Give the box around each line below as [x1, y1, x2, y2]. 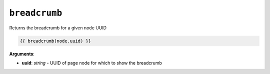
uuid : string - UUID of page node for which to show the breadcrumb [21, 60, 162, 66]
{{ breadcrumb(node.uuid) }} [19, 38, 91, 44]
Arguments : [9, 51, 35, 57]
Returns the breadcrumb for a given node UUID [9, 25, 107, 31]
